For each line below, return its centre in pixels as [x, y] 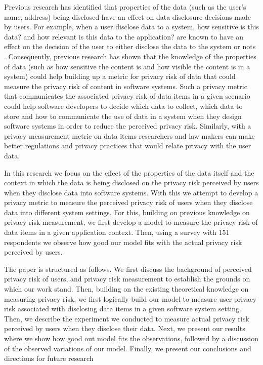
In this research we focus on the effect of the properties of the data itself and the [129, 172]
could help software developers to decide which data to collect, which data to [123, 106]
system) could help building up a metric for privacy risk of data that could [120, 76]
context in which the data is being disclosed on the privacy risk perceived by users [131, 182]
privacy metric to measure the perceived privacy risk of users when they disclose [128, 202]
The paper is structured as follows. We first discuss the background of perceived [128, 269]
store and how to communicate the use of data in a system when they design [123, 116]
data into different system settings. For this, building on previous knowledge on [127, 212]
